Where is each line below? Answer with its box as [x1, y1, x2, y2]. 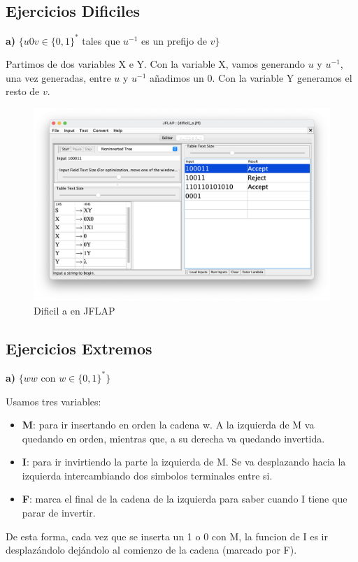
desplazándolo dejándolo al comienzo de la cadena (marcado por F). [6, 542, 297, 557]
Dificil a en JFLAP [34, 303, 115, 317]
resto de [6, 84, 40, 99]
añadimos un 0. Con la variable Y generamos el [150, 70, 352, 85]
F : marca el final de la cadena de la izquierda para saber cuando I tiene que [22, 491, 348, 506]
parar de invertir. [22, 505, 96, 520]
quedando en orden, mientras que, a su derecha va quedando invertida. [22, 431, 325, 445]
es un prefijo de [141, 33, 207, 48]
